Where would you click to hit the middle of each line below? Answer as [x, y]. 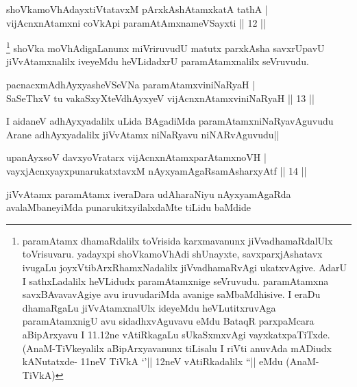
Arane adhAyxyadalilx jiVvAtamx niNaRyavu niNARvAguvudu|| [143, 134]
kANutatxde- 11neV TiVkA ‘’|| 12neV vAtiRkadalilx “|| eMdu [152, 361]
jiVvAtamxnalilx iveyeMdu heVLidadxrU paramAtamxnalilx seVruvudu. [158, 61]
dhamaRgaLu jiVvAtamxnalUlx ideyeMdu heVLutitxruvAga [149, 307]
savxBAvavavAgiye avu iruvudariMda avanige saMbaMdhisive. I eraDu [171, 294]
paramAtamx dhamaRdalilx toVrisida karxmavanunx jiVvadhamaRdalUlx [177, 240]
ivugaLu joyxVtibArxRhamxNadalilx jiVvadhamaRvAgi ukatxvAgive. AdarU [185, 267]
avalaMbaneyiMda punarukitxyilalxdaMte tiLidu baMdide [128, 207]
